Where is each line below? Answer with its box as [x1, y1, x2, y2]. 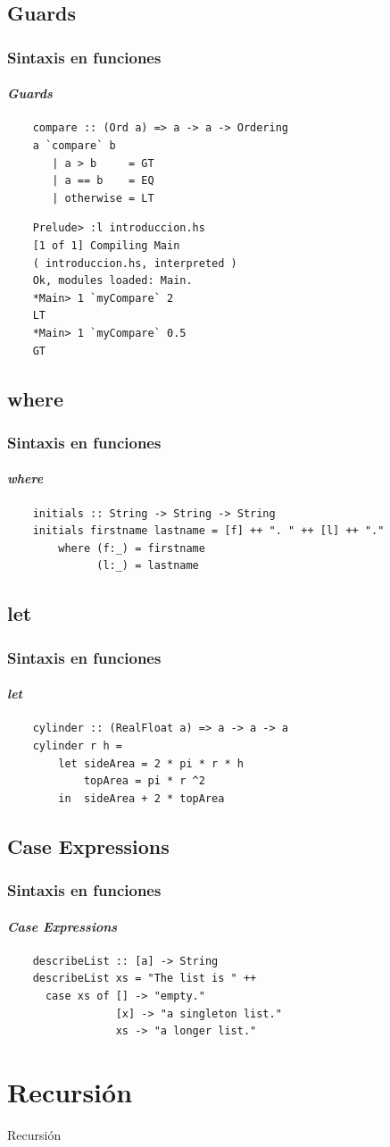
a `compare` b [32, 139, 116, 153]
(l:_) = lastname [96, 559, 199, 573]
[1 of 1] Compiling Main [32, 239, 180, 252]
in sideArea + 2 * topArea [58, 791, 225, 805]
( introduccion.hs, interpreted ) [32, 256, 237, 270]
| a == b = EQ [52, 174, 154, 188]
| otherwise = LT [52, 191, 154, 205]
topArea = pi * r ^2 [83, 774, 205, 788]
